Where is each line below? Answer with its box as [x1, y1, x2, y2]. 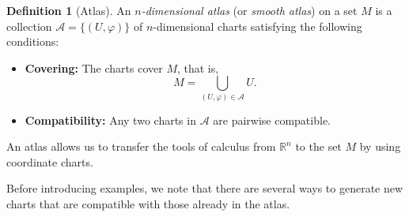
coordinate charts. [6, 153, 93, 170]
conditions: [6, 33, 59, 50]
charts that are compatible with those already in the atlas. [6, 196, 290, 212]
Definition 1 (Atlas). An [6, 2, 131, 18]
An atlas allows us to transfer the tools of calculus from [6, 138, 276, 155]
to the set [295, 138, 342, 155]
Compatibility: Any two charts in [25, 111, 196, 128]
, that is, [176, 59, 219, 76]
